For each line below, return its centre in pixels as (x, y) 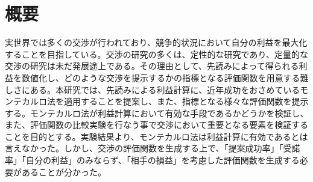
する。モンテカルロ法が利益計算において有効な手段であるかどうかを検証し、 (157, 113)
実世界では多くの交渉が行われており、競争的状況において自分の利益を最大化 (156, 42)
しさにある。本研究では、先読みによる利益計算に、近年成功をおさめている (153, 89)
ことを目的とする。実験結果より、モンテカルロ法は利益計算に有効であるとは (156, 136)
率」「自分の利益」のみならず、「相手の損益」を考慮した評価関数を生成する (152, 160)
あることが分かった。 (64, 171)
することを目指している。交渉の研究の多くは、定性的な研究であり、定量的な (156, 54)
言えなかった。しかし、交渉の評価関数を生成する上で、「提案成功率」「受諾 (153, 148)
